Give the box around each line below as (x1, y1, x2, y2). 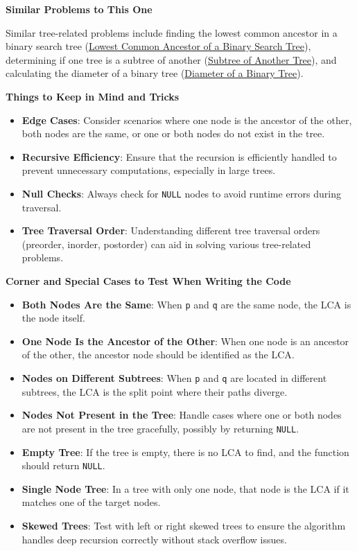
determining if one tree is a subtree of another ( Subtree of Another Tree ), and (6, 52, 337, 67)
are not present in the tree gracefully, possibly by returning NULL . (21, 421, 299, 435)
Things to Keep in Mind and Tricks (6, 89, 180, 103)
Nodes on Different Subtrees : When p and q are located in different (21, 371, 327, 385)
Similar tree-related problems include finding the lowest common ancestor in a (6, 25, 338, 40)
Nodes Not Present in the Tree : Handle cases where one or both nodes (21, 408, 342, 422)
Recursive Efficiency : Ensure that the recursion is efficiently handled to (21, 149, 337, 164)
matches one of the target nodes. (21, 495, 161, 509)
